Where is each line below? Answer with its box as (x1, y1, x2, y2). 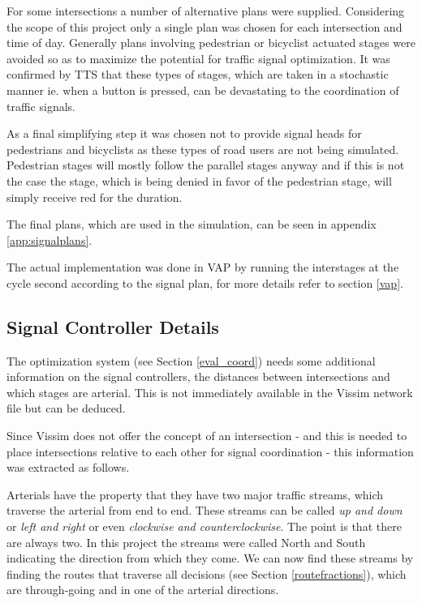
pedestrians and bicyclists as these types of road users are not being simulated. (6, 140, 399, 157)
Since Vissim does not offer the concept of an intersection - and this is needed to (6, 427, 407, 444)
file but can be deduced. (6, 400, 126, 417)
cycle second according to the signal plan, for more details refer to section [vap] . (6, 274, 403, 291)
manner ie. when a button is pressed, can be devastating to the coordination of (6, 81, 399, 98)
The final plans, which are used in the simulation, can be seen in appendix (6, 216, 377, 233)
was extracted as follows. (6, 459, 130, 476)
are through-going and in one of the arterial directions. (6, 581, 279, 598)
